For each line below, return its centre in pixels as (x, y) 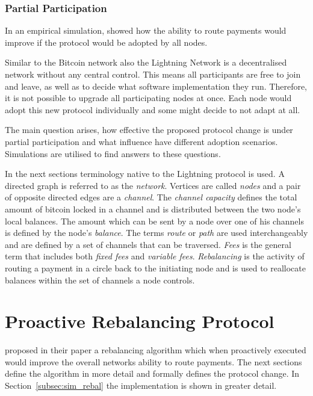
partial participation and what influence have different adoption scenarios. (141, 141)
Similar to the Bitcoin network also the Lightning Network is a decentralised (146, 62)
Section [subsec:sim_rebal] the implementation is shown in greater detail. (141, 385)
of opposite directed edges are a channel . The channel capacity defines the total (151, 197)
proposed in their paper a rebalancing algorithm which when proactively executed (156, 350)
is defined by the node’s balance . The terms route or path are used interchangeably (156, 233)
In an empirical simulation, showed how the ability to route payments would (146, 30)
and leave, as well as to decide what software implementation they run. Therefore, (156, 86)
